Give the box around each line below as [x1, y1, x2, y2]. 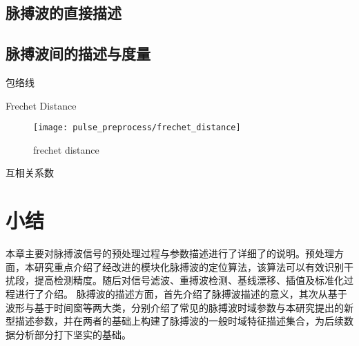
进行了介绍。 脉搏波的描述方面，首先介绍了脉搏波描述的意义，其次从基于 [14, 286, 347, 301]
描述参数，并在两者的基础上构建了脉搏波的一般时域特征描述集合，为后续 [14, 314, 344, 328]
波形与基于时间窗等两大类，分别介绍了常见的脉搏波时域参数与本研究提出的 [6, 300, 344, 314]
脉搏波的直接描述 [6, 2, 122, 23]
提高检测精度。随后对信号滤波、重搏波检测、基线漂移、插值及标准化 [34, 273, 344, 287]
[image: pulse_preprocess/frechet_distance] [33, 123, 241, 133]
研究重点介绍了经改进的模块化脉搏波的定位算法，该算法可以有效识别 [34, 259, 344, 274]
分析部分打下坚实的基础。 [14, 327, 131, 341]
